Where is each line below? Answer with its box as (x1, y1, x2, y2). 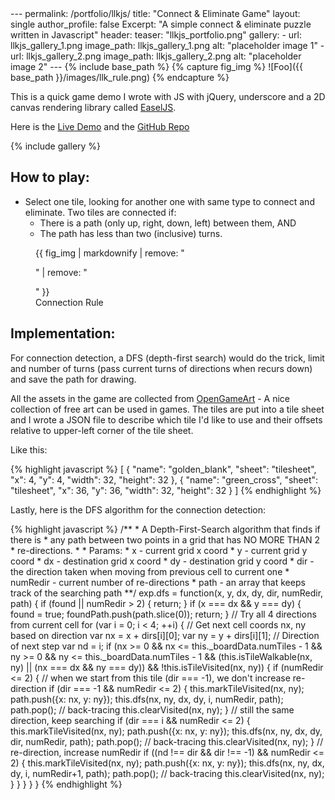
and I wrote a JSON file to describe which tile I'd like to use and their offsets (10, 413, 323, 426)
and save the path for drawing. (10, 373, 137, 385)
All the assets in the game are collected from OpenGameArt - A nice (10, 392, 290, 404)
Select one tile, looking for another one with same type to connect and (24, 195, 315, 207)
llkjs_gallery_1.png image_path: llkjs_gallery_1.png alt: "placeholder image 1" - (10, 40, 325, 51)
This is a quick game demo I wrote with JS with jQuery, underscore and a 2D (10, 91, 326, 102)
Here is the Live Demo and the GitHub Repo (10, 121, 190, 132)
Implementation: (10, 325, 116, 342)
